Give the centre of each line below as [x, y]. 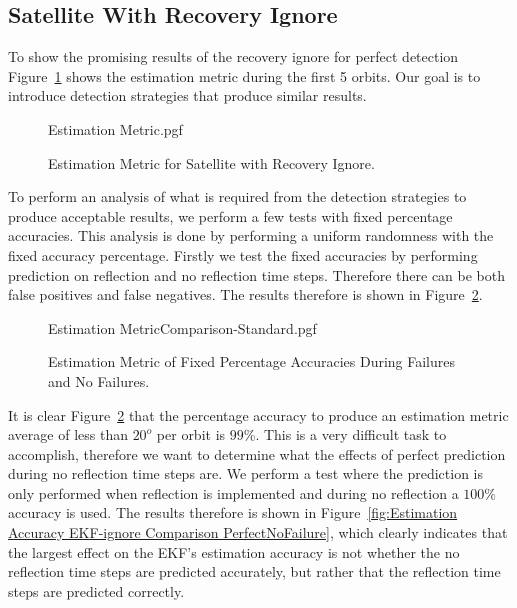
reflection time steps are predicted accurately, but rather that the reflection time [254, 571]
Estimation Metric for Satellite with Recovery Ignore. [211, 162]
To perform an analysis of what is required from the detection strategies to [237, 196]
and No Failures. [99, 380]
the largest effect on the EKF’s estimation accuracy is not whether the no [234, 551]
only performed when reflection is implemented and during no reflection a [233, 492]
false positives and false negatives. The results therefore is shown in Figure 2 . [245, 294]
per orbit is [191, 434]
